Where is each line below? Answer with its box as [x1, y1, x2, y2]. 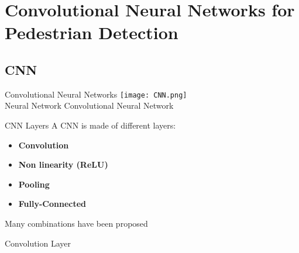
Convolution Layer [5, 237, 71, 249]
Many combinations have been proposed [5, 217, 148, 229]
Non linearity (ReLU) [18, 158, 108, 171]
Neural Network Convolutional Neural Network [5, 99, 174, 112]
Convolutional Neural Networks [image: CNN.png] [5, 88, 187, 100]
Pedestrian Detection [5, 20, 178, 44]
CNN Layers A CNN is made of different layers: [5, 119, 176, 131]
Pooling [18, 178, 50, 190]
